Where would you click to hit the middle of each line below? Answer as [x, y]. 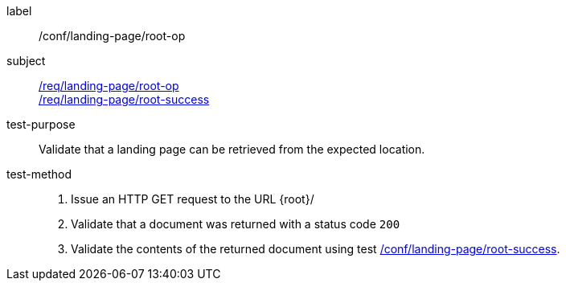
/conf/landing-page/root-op [112, 36]
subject [26, 61]
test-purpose [41, 124]
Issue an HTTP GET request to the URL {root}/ [193, 199]
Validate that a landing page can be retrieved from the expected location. [232, 149]
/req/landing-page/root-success [124, 99]
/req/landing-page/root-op [109, 86]
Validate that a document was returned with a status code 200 [236, 224]
